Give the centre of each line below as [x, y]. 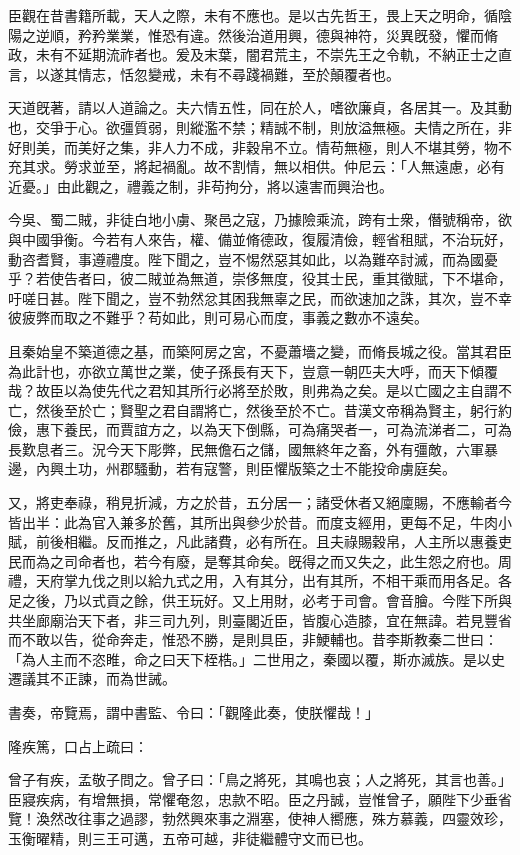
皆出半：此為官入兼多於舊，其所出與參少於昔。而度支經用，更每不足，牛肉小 [260, 521]
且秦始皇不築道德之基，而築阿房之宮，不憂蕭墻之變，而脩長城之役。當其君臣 [260, 350]
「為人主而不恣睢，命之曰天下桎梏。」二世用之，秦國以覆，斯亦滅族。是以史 [256, 658]
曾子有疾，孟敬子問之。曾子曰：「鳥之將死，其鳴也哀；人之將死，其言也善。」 [260, 779]
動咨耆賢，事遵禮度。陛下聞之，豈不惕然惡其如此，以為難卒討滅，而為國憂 [253, 258]
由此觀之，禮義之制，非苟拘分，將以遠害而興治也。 [224, 185]
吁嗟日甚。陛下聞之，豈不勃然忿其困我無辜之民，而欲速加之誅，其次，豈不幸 [260, 297]
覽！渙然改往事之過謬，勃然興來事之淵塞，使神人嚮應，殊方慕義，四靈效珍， [260, 818]
